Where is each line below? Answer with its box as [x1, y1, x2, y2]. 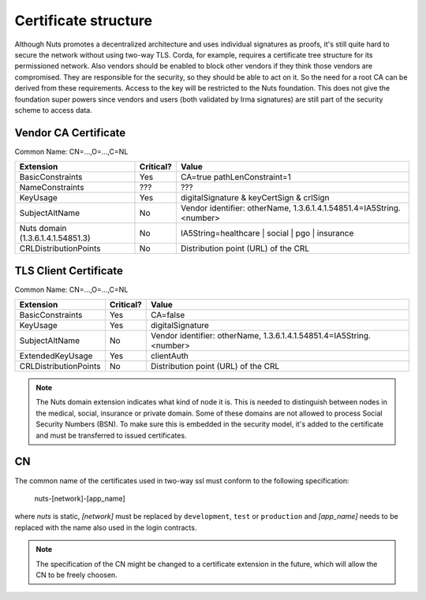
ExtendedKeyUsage [19, 351, 93, 362]
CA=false [150, 310, 185, 321]
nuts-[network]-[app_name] [34, 494, 125, 503]
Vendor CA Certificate [14, 126, 126, 140]
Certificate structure [14, 12, 153, 29]
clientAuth [150, 351, 189, 362]
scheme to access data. [14, 105, 92, 114]
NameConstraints [19, 182, 84, 193]
